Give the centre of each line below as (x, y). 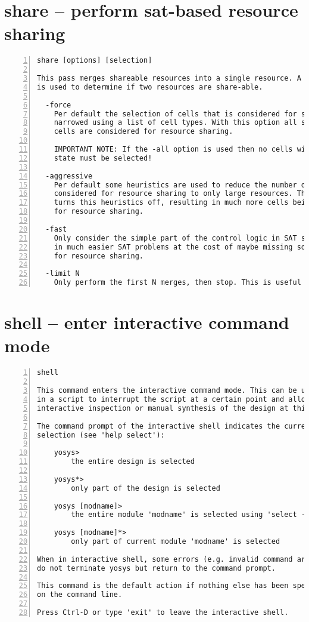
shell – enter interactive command (147, 322)
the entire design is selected (133, 462)
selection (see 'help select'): (101, 435)
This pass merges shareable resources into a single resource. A (169, 78)
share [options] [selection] (95, 61)
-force (58, 105)
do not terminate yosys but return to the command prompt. (156, 568)
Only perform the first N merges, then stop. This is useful (177, 283)
